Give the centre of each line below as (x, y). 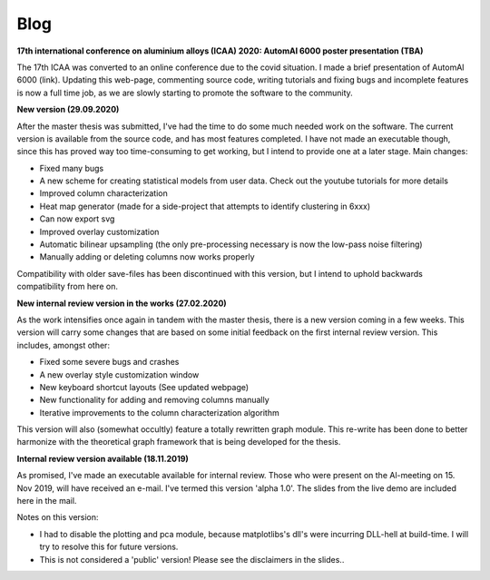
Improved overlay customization (99, 231)
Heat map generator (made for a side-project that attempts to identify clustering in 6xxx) (205, 206)
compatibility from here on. (67, 287)
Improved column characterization (103, 193)
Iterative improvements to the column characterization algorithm (160, 412)
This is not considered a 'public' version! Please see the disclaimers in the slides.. (192, 559)
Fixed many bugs (72, 168)
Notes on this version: (58, 517)
